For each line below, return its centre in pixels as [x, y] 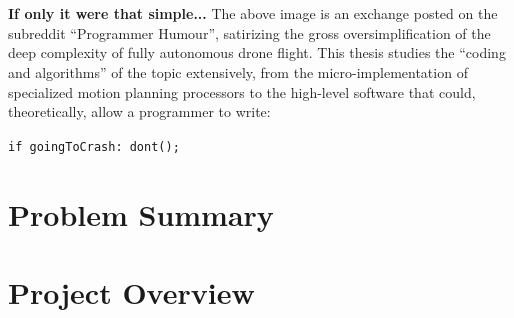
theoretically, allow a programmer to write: [139, 111]
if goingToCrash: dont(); [94, 146]
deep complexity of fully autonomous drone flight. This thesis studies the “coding [257, 52]
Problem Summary [141, 213]
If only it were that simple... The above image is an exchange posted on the [253, 13]
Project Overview [131, 291]
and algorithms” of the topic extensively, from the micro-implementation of [238, 71]
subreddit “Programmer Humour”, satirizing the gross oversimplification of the [249, 32]
